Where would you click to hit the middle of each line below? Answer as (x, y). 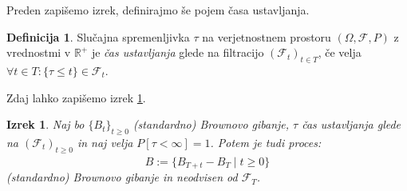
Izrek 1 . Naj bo (45, 124)
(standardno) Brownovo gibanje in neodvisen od (122, 177)
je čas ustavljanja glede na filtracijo (178, 52)
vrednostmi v (39, 52)
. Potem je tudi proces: (266, 142)
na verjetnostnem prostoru (267, 36)
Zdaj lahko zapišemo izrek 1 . (76, 97)
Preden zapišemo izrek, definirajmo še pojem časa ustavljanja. (158, 10)
